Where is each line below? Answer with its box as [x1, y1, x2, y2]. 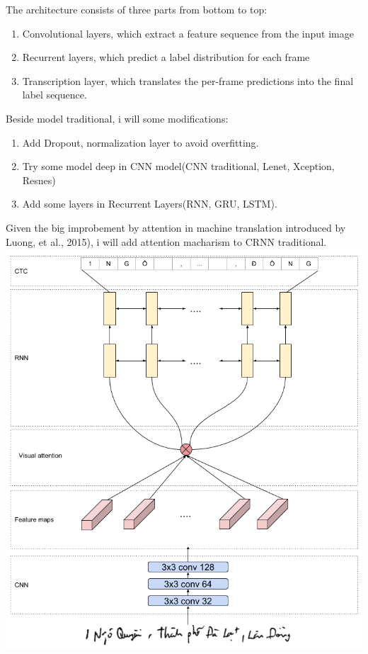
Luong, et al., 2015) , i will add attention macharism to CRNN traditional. [6, 234, 327, 249]
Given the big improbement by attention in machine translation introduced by [6, 220, 346, 235]
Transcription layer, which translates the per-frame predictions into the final [22, 73, 354, 88]
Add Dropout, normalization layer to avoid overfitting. [22, 135, 259, 150]
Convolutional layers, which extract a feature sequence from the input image [22, 26, 354, 40]
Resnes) [22, 172, 56, 187]
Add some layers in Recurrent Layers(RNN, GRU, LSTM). [22, 196, 277, 211]
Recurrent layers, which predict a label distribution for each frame [22, 50, 310, 64]
